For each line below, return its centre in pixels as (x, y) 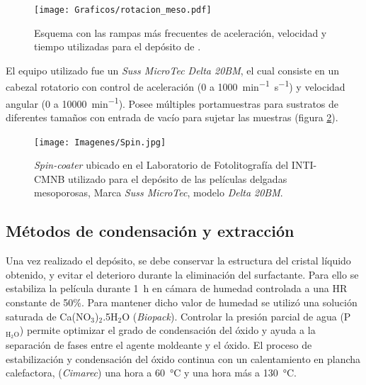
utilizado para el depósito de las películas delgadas (178, 178)
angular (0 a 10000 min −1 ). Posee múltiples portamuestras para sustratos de (172, 102)
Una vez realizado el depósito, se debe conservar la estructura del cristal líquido (178, 261)
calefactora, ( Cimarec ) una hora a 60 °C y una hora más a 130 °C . (151, 373)
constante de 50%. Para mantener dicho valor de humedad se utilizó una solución (182, 302)
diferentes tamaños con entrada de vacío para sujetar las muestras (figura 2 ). (172, 117)
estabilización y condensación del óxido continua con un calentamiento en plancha (183, 358)
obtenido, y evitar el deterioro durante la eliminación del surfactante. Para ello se (182, 274)
